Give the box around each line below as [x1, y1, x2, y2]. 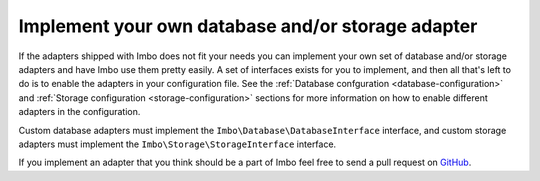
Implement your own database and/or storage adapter [18, 15, 478, 37]
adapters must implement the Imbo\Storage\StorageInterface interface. [18, 138, 337, 150]
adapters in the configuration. [18, 106, 141, 118]
